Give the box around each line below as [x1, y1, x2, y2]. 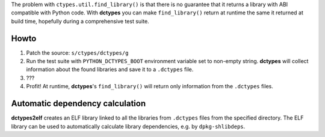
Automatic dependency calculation [11, 99, 146, 109]
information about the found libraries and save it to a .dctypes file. [26, 66, 194, 73]
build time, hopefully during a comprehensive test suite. [11, 17, 150, 25]
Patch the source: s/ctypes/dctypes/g [26, 49, 129, 56]
